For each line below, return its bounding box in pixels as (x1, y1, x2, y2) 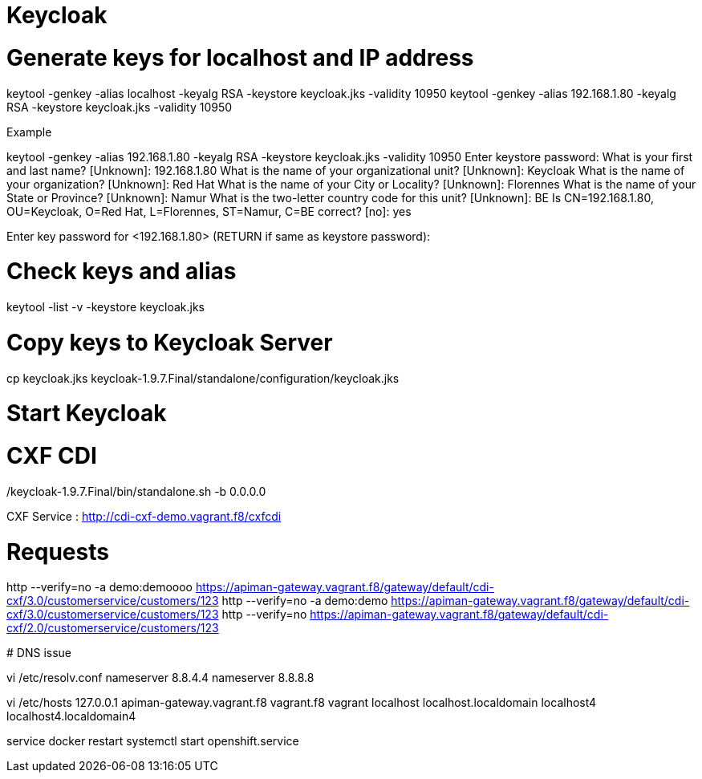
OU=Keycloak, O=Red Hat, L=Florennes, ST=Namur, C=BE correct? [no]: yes (6, 204, 412, 218)
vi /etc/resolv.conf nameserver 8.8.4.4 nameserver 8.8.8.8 (6, 671, 314, 685)
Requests (6, 538, 109, 566)
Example (6, 124, 52, 139)
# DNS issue (6, 646, 71, 660)
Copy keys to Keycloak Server (6, 328, 333, 356)
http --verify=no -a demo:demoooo (6, 580, 193, 594)
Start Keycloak (6, 400, 167, 428)
